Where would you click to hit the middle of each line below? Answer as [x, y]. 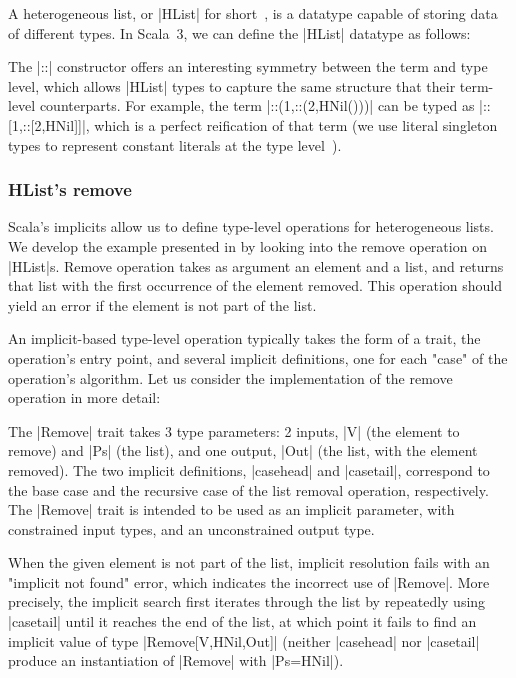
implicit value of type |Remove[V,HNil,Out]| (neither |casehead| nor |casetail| [244, 640]
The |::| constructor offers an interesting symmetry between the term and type [248, 66]
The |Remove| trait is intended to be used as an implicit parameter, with [231, 509]
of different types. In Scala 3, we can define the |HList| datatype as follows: [239, 32]
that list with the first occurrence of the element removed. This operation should [255, 285]
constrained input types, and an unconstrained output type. [191, 528]
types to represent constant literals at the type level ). [175, 144]
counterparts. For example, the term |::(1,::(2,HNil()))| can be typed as [257, 105]
